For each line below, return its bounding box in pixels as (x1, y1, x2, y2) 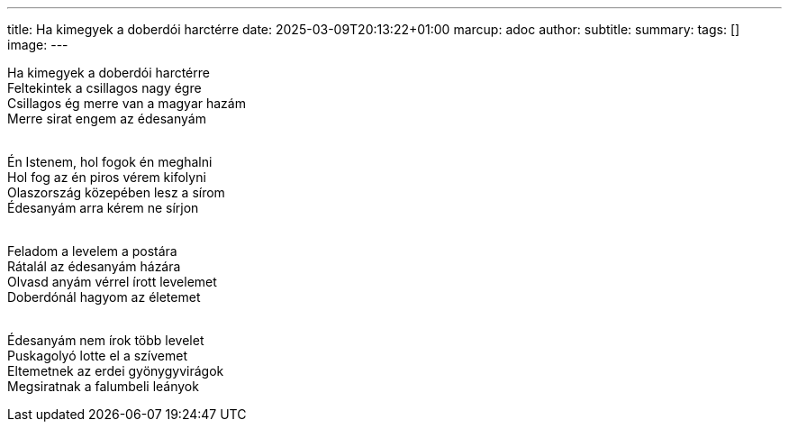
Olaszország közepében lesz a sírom (7, 185, 225, 200)
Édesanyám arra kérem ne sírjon (7, 200, 199, 215)
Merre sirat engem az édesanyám (7, 111, 206, 126)
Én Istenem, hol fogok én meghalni (7, 154, 213, 169)
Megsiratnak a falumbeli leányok (7, 379, 199, 394)
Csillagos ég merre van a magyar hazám (7, 96, 246, 111)
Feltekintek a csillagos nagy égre (7, 80, 202, 96)
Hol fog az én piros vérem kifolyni (7, 169, 206, 185)
